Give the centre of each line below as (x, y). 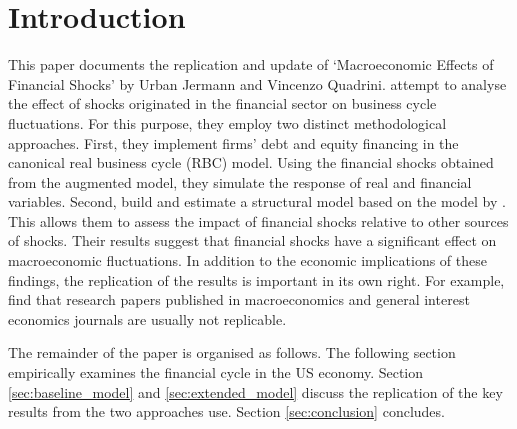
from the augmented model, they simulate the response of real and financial (240, 181)
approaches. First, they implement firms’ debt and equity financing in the (233, 142)
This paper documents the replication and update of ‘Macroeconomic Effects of (251, 64)
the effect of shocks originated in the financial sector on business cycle (222, 103)
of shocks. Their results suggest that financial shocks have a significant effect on (252, 240)
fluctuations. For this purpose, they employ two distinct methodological (227, 122)
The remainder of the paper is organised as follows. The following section (232, 352)
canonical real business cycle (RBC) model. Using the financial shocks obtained (251, 162)
